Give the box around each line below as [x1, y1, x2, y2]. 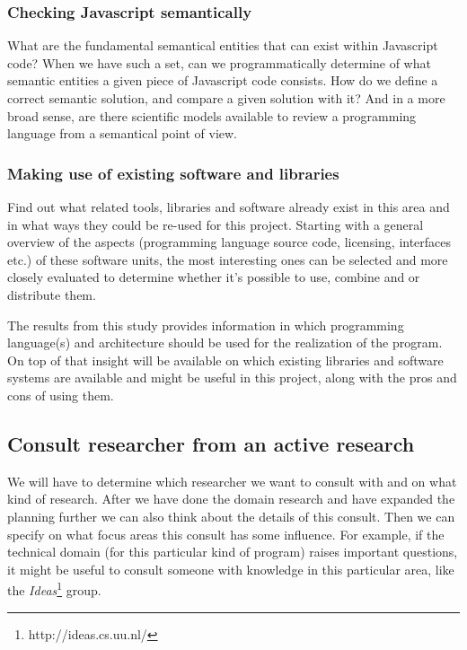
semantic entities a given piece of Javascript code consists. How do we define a [7, 71, 438, 90]
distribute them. [7, 285, 96, 303]
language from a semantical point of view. [7, 124, 238, 143]
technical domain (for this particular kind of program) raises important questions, [7, 542, 458, 561]
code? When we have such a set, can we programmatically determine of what [7, 53, 431, 72]
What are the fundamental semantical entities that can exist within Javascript [7, 36, 438, 55]
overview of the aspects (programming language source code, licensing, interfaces [7, 233, 452, 251]
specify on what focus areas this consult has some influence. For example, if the [7, 524, 445, 543]
